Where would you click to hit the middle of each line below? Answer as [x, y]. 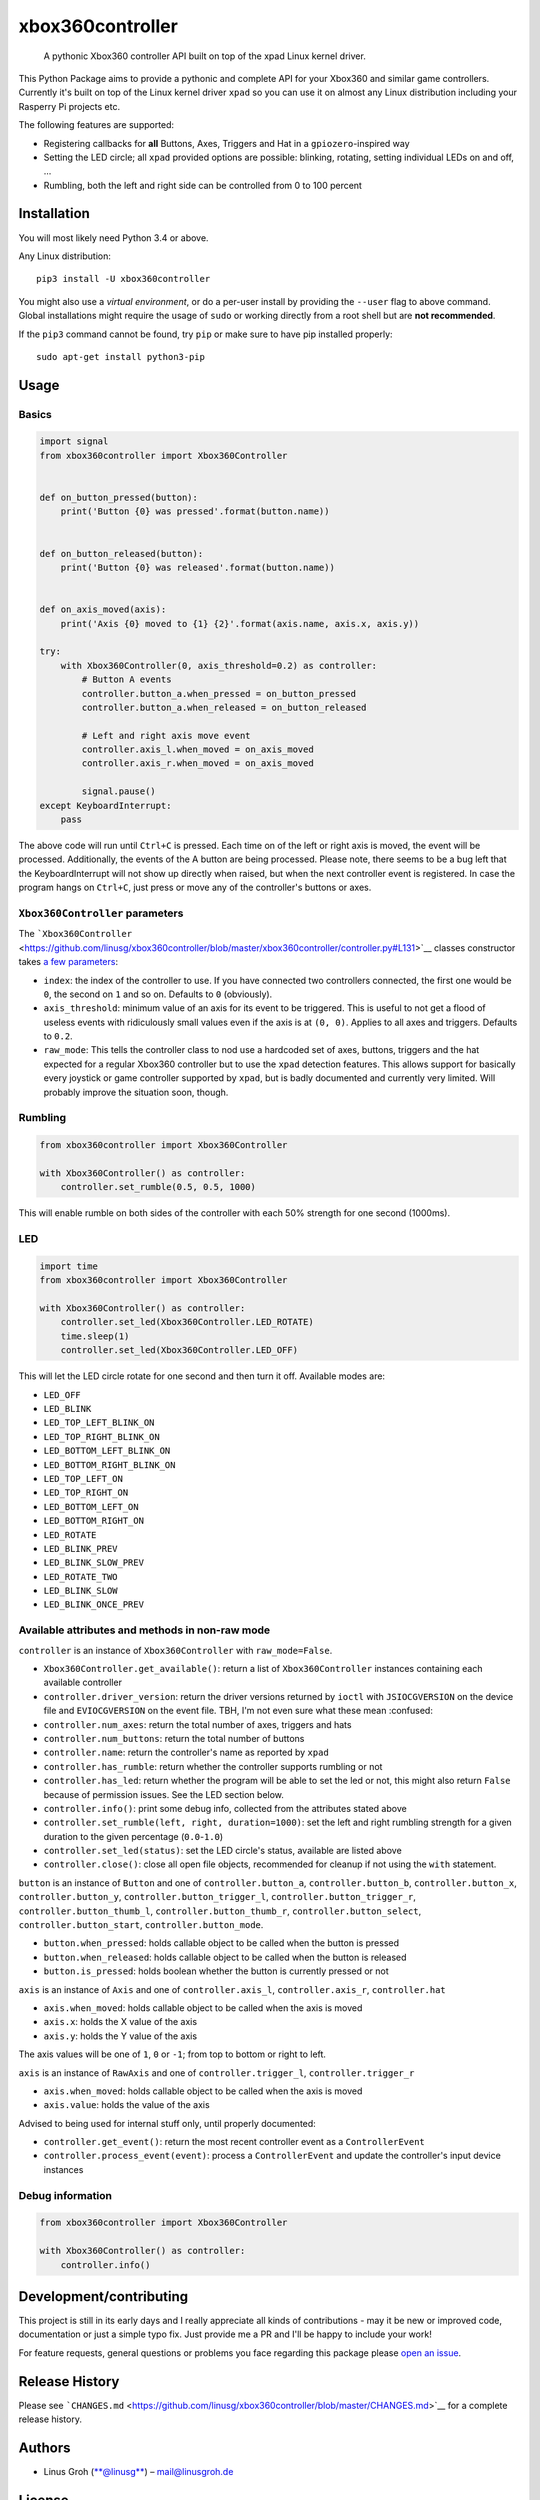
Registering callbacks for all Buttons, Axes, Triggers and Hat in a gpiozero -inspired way [226, 143]
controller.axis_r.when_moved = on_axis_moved [197, 763]
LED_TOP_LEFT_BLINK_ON [99, 1423]
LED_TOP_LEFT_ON [83, 1478]
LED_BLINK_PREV [81, 1548]
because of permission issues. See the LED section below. [164, 1794]
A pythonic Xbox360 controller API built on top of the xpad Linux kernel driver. [205, 56]
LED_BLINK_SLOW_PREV [94, 1563]
